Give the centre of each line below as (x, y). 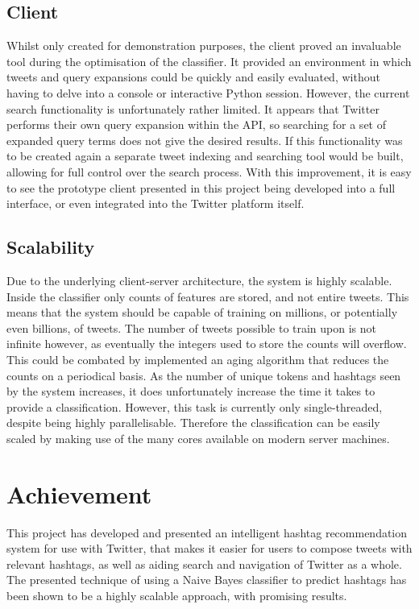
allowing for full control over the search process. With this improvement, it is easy (209, 171)
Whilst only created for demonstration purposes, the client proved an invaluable (204, 46)
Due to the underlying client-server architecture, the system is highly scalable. (199, 280)
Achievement (79, 493)
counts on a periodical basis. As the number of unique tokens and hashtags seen (204, 375)
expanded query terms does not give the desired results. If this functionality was (205, 140)
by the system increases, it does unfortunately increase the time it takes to (191, 391)
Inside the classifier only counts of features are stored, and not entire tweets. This (208, 296)
